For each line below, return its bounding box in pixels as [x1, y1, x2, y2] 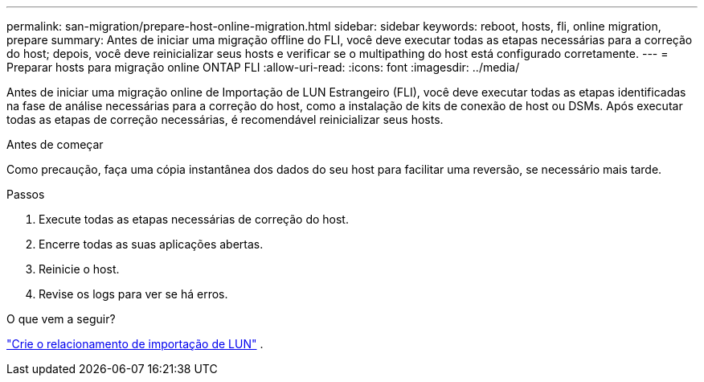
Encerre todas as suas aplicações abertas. [39, 237, 264, 251]
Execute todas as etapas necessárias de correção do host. [39, 212, 349, 226]
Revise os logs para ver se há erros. [39, 287, 228, 301]
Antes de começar [6, 138, 104, 151]
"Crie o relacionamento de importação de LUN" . [6, 337, 264, 351]
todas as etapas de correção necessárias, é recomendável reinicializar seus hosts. [6, 113, 444, 126]
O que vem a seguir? [6, 312, 116, 326]
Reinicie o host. [39, 262, 120, 276]
